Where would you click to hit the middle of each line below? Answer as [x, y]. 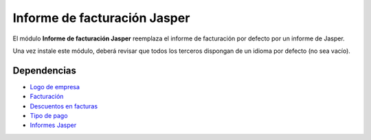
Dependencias [45, 70]
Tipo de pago [49, 116]
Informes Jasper [53, 125]
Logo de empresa [55, 86]
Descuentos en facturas [64, 106]
